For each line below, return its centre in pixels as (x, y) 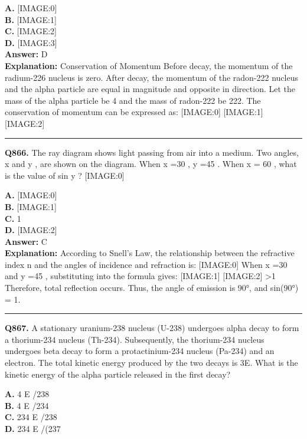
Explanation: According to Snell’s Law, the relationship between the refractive (150, 253)
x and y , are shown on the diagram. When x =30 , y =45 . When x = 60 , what (151, 164)
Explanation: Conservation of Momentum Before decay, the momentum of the (149, 65)
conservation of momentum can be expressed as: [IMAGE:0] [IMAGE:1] (134, 112)
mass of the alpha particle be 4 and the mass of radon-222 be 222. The (133, 100)
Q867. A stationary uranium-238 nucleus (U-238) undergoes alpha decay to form (152, 328)
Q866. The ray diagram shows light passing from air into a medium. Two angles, (152, 152)
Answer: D (26, 54)
